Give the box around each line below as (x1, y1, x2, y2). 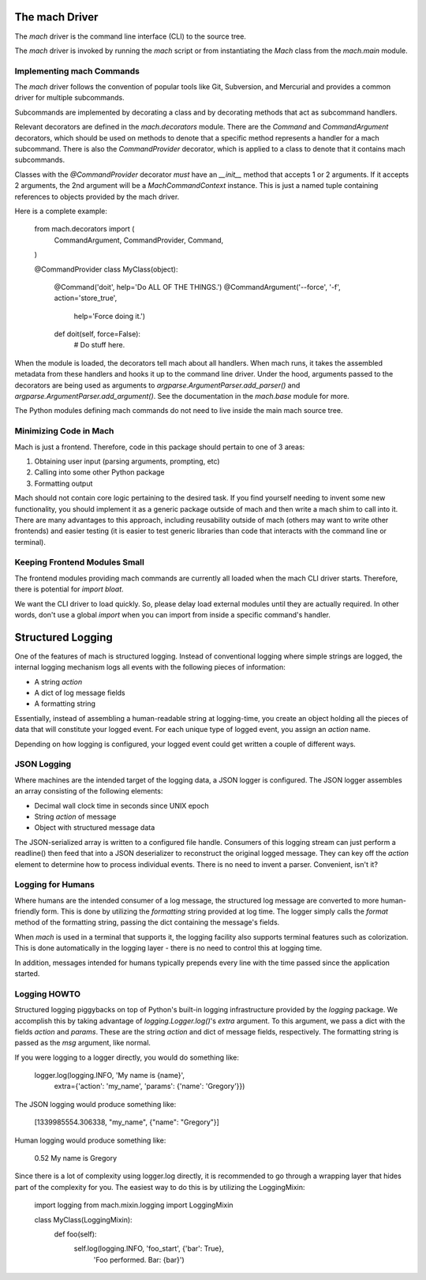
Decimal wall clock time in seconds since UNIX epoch (34, 801, 209, 810)
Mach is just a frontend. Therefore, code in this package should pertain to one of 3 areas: (14, 442, 305, 452)
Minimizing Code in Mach (14, 426, 114, 437)
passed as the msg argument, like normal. (14, 1038, 151, 1048)
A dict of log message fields (34, 688, 125, 698)
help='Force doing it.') (73, 311, 146, 321)
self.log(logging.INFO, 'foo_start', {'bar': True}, (73, 1244, 224, 1253)
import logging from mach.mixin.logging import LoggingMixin (34, 1200, 234, 1210)
